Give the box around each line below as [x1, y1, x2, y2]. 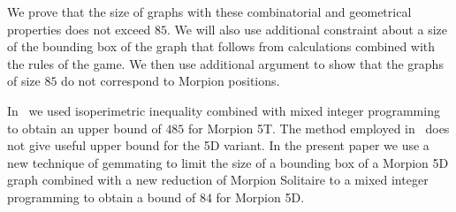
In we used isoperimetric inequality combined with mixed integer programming [7, 101, 440, 119]
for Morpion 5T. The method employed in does [188, 118, 450, 137]
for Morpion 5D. [216, 187, 305, 206]
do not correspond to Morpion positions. [61, 72, 280, 90]
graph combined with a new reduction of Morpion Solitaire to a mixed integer [7, 170, 429, 189]
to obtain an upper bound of [7, 118, 162, 137]
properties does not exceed [7, 19, 151, 38]
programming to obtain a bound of [7, 187, 196, 206]
